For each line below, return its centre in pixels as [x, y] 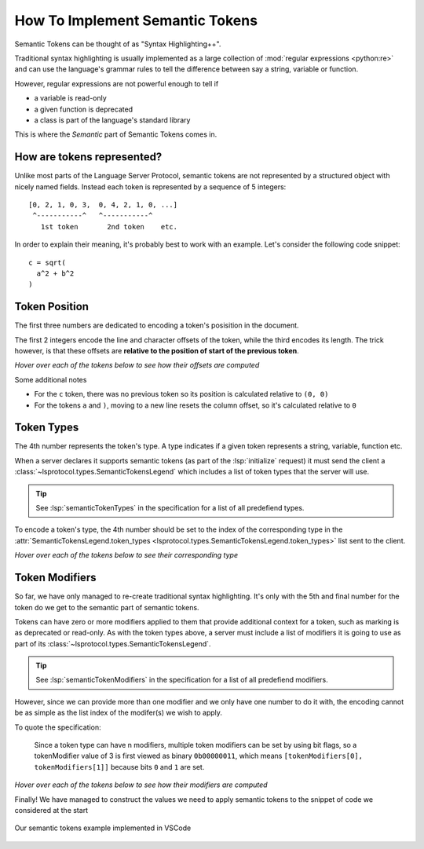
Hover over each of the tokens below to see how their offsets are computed [137, 365]
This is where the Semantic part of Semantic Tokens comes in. [116, 134]
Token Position [52, 307]
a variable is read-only [71, 98]
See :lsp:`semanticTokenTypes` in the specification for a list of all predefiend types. [170, 508]
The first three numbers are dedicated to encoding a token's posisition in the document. [157, 325]
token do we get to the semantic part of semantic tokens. [107, 607]
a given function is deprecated [84, 109]
